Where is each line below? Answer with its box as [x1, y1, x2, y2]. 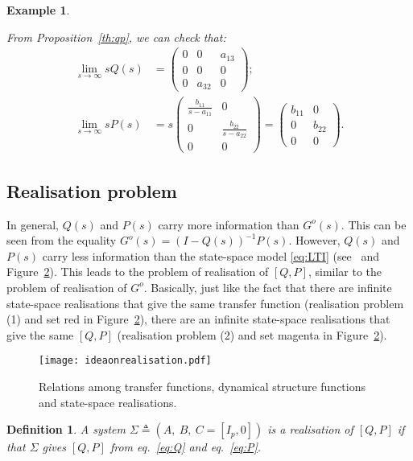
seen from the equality [6, 232, 117, 249]
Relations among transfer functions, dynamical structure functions [39, 377, 366, 394]
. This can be [341, 216, 407, 233]
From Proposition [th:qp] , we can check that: [6, 28, 226, 45]
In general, [6, 216, 59, 233]
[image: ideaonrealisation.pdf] [39, 355, 212, 367]
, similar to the [308, 263, 382, 280]
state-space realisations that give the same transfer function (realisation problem [6, 294, 404, 311]
